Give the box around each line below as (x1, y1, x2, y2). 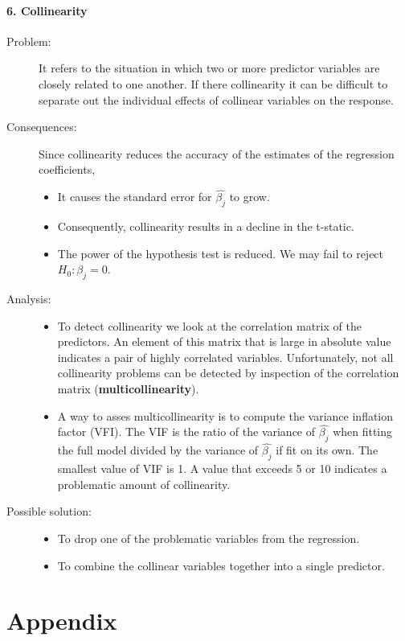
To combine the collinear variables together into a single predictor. (57, 557, 385, 573)
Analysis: (6, 290, 51, 306)
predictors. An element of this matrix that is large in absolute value (57, 333, 391, 350)
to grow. (229, 188, 270, 205)
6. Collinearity (6, 2, 88, 18)
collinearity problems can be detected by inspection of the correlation (57, 364, 399, 381)
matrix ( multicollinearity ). (57, 380, 199, 397)
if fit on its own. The (276, 442, 378, 458)
